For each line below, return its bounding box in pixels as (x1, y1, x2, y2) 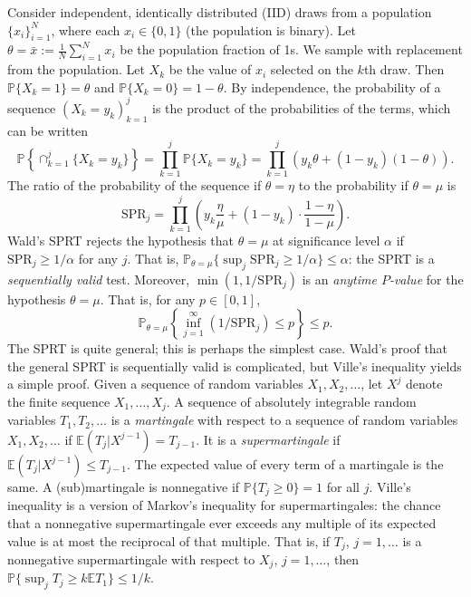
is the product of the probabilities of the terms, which (152, 98, 451, 117)
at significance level (273, 231, 380, 250)
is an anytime (302, 269, 377, 288)
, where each (51, 20, 120, 39)
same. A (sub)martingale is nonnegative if (7, 477, 240, 496)
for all (326, 477, 360, 496)
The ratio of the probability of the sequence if (7, 176, 262, 195)
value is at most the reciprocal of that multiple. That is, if (7, 531, 331, 550)
